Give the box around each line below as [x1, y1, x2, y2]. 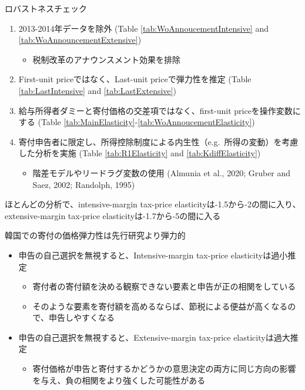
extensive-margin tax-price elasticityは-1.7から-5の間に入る [5, 209, 221, 221]
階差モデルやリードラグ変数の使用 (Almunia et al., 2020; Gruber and [32, 166, 291, 179]
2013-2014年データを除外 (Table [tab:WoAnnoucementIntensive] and [18, 22, 269, 34]
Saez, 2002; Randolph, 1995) [32, 178, 135, 190]
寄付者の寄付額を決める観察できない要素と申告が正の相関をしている [32, 280, 296, 292]
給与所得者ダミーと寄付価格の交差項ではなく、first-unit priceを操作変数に [18, 104, 301, 116]
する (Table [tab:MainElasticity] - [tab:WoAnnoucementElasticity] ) [18, 116, 255, 128]
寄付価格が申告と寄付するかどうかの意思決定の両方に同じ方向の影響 [32, 362, 296, 375]
